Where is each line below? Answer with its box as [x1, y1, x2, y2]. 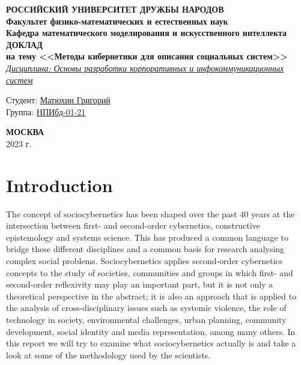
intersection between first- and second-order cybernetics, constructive [6, 219, 260, 232]
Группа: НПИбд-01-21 [6, 105, 86, 118]
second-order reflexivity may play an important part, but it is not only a [6, 278, 273, 291]
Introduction [6, 172, 113, 197]
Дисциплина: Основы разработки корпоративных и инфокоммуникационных [6, 61, 284, 74]
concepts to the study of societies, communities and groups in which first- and [6, 266, 293, 279]
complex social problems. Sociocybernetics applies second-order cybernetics [6, 255, 283, 267]
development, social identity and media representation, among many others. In [6, 325, 296, 337]
